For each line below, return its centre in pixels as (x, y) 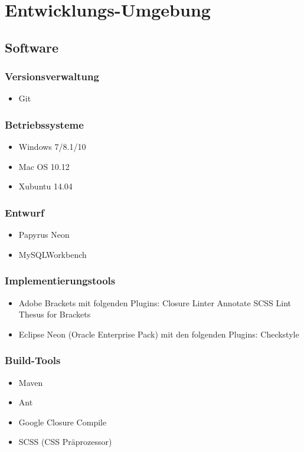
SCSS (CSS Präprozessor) (65, 442)
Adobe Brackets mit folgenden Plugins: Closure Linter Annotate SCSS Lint (155, 302)
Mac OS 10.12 (44, 166)
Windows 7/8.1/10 (52, 147)
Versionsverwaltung (52, 76)
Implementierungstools (60, 281)
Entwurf (24, 212)
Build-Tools (33, 360)
